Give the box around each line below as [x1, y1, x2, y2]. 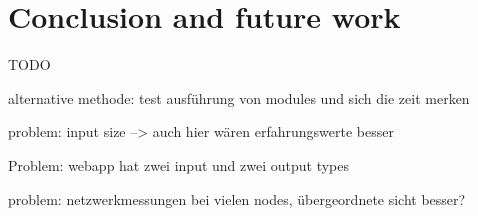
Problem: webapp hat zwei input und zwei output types [8, 154, 349, 175]
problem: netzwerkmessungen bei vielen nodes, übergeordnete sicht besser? [8, 188, 466, 209]
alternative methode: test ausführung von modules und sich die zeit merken [8, 87, 470, 108]
